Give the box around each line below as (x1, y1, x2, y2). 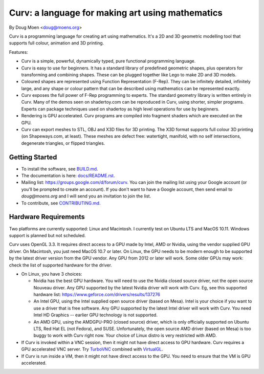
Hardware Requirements (9, 213, 85, 221)
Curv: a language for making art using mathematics (9, 7, 223, 18)
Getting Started (9, 153, 57, 161)
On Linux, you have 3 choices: (21, 271, 83, 277)
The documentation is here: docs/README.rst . (21, 173, 115, 178)
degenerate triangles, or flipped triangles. (21, 140, 105, 146)
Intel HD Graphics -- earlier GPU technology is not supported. (33, 312, 158, 318)
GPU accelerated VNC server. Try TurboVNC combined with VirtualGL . (21, 346, 163, 352)
